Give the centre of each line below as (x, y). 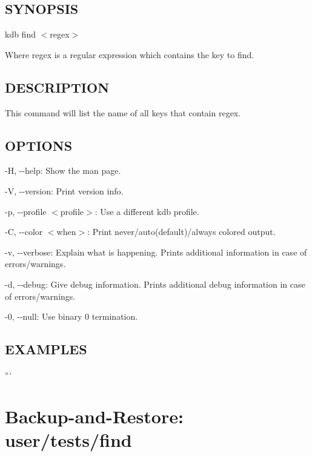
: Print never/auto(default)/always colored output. (181, 232)
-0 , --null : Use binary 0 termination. (71, 316)
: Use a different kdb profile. (147, 211)
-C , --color (24, 232)
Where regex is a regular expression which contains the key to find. (130, 54)
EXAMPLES (46, 349)
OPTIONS (39, 145)
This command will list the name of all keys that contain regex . (123, 112)
